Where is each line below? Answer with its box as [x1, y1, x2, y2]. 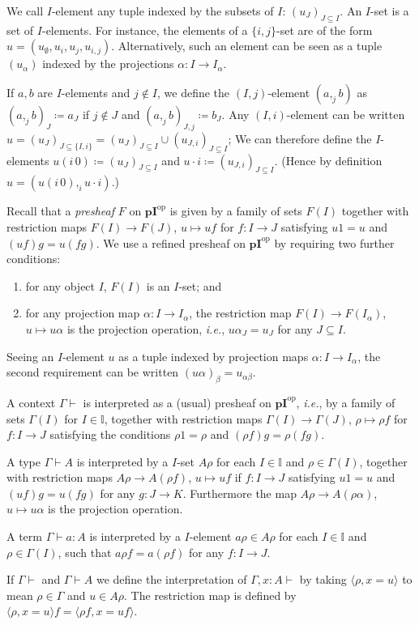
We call [6, 2, 44, 19]
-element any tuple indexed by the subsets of [51, 2, 274, 19]
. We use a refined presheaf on [96, 234, 246, 251]
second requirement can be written [6, 364, 179, 381]
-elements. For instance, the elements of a [41, 21, 248, 38]
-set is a [370, 2, 409, 19]
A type [6, 453, 41, 470]
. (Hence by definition [274, 151, 383, 168]
